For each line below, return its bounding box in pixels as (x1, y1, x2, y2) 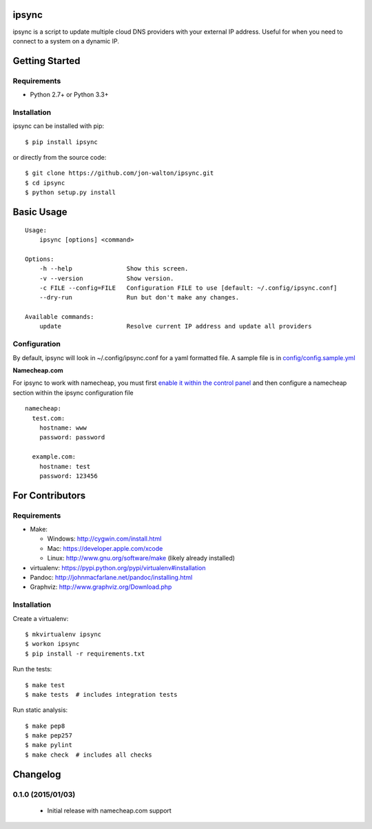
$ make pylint (25, 741, 72, 749)
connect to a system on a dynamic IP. (12, 36, 120, 45)
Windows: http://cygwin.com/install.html (47, 534, 162, 543)
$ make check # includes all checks (25, 751, 153, 759)
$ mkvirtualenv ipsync (25, 630, 102, 638)
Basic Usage (12, 206, 68, 218)
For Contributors (12, 490, 86, 501)
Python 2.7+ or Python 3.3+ (30, 90, 109, 99)
